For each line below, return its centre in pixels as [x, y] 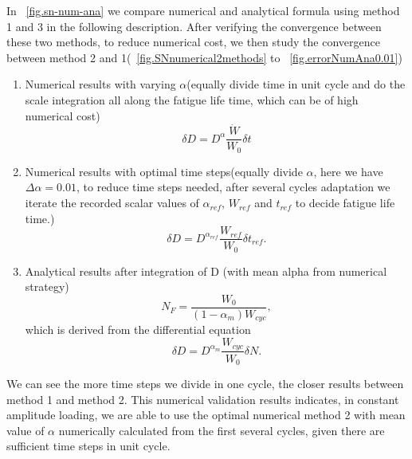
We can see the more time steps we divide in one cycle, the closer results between [205, 384]
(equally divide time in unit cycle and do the [296, 84]
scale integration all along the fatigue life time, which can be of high [192, 99]
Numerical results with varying [100, 84]
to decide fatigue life [345, 203]
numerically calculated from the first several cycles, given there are [222, 430]
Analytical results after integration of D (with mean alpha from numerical [206, 271]
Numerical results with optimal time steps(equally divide [164, 171]
